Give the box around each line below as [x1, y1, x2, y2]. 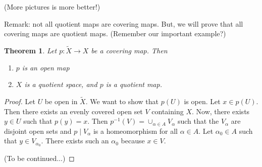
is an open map [22, 62, 70, 72]
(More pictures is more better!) [4, 2, 100, 12]
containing [151, 106, 184, 116]
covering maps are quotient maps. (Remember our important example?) [4, 28, 226, 39]
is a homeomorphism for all [93, 125, 178, 136]
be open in [44, 96, 78, 106]
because [121, 135, 145, 146]
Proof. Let [4, 96, 35, 106]
